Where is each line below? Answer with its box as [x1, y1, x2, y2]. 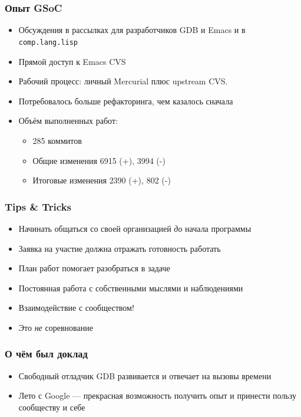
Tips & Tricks [5, 199, 72, 214]
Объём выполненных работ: [18, 114, 118, 127]
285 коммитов [32, 134, 82, 146]
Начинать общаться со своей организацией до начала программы [18, 222, 252, 234]
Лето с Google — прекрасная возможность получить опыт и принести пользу [18, 389, 296, 402]
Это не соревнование [18, 321, 93, 333]
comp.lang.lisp [18, 38, 78, 47]
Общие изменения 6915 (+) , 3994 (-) [32, 154, 166, 166]
